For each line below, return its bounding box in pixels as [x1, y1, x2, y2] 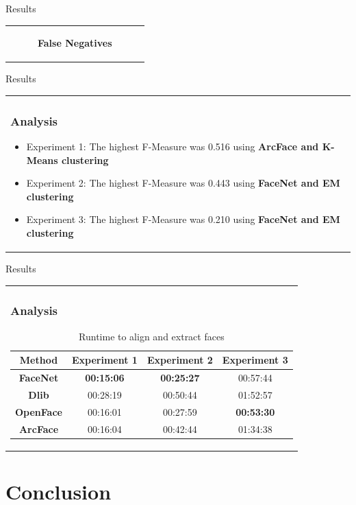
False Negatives [38, 36, 112, 50]
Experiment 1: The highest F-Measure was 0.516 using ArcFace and [26, 139, 319, 153]
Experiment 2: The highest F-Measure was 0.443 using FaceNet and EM [26, 176, 340, 190]
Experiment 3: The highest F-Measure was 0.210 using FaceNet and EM [26, 212, 340, 226]
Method [19, 353, 58, 367]
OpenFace [15, 404, 62, 419]
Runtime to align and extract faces [79, 329, 225, 343]
